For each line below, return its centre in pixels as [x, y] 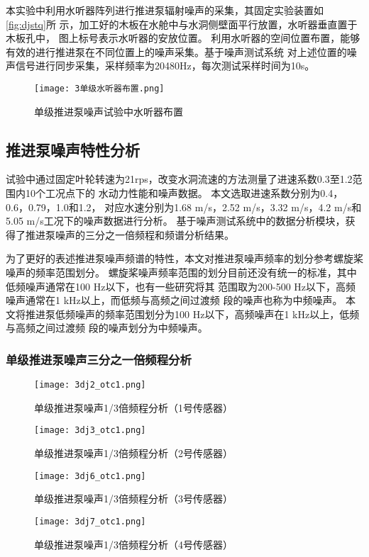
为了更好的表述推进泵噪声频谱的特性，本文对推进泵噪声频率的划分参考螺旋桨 [184, 258]
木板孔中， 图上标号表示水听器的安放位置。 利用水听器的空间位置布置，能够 [183, 38]
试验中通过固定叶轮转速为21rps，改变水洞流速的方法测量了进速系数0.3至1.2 [179, 179]
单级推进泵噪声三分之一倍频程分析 [99, 359]
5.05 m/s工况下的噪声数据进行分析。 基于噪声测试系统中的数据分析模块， [176, 221]
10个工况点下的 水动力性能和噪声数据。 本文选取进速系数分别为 [173, 193]
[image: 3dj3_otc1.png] [90, 431]
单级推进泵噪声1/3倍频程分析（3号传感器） [133, 499]
